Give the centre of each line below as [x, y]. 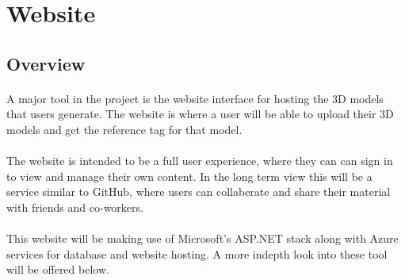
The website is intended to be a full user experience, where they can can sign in [200, 161]
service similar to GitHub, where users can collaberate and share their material [199, 192]
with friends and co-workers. [75, 207]
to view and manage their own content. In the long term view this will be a [189, 176]
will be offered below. [58, 269]
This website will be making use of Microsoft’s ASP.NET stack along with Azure [202, 238]
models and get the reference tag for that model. [124, 129]
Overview [46, 63]
